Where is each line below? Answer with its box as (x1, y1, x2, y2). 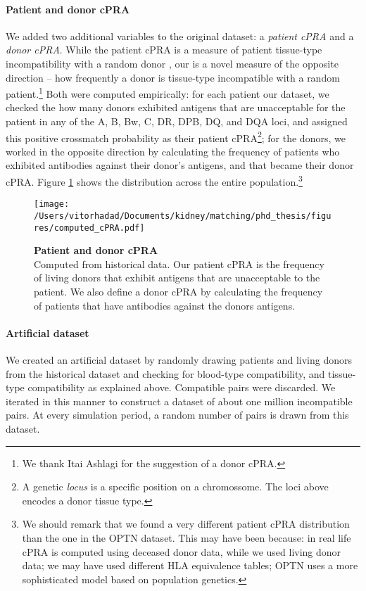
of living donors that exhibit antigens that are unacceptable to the (34, 270, 320, 285)
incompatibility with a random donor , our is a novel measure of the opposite (6, 56, 339, 70)
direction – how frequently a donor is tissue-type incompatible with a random (6, 70, 340, 84)
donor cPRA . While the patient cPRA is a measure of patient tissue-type (6, 42, 322, 57)
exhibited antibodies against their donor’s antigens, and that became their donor (6, 158, 354, 172)
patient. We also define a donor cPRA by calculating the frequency (34, 284, 323, 299)
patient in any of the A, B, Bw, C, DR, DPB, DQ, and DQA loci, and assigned (6, 114, 348, 129)
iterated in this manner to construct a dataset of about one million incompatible (6, 393, 353, 408)
